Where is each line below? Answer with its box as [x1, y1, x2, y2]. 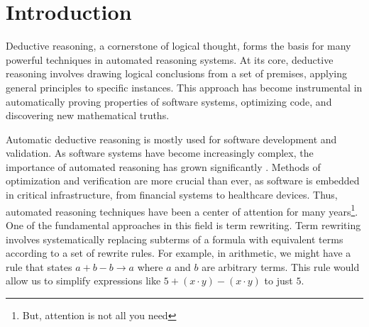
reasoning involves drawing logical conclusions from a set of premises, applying [6, 66, 347, 81]
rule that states [6, 259, 72, 274]
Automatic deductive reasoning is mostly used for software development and [6, 131, 337, 146]
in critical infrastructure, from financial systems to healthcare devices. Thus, [6, 187, 338, 202]
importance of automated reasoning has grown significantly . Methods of [6, 159, 321, 174]
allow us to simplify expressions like [6, 273, 161, 288]
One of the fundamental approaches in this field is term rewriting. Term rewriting [6, 217, 361, 232]
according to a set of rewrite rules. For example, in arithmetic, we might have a [6, 245, 351, 260]
